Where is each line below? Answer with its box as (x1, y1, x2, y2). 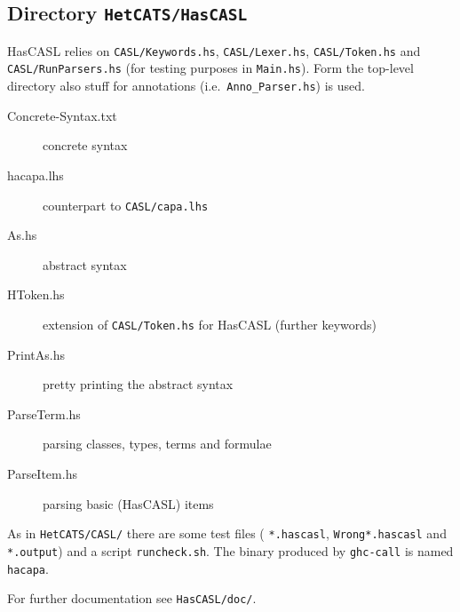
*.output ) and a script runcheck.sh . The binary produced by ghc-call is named (7, 541, 454, 560)
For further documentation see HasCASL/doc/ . (7, 589, 257, 608)
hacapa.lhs (7, 165, 64, 184)
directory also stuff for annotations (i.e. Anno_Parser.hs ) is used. (7, 76, 365, 95)
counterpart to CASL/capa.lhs (43, 195, 209, 214)
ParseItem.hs (7, 465, 77, 482)
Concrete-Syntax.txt (7, 106, 117, 124)
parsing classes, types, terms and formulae (43, 434, 272, 453)
